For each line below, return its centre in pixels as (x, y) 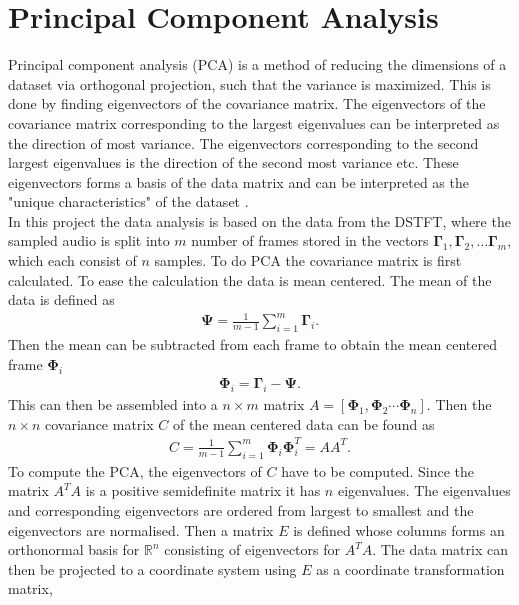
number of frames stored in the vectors (310, 240)
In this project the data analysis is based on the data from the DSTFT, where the (259, 220)
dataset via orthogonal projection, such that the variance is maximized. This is (249, 83)
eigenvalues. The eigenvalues (424, 490)
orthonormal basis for (74, 549)
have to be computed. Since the (378, 470)
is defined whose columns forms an (399, 529)
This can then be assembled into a (113, 404)
